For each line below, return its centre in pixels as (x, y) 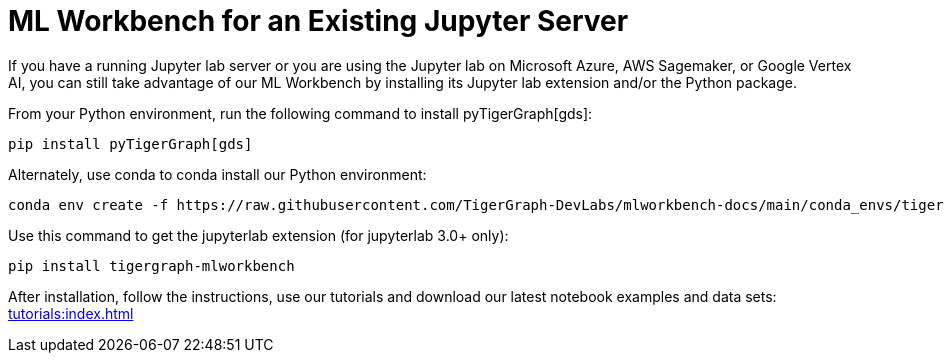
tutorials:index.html (71, 313)
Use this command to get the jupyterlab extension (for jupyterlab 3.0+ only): (258, 235)
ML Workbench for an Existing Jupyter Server (318, 21)
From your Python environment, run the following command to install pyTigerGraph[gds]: (300, 113)
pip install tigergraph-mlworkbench (151, 265)
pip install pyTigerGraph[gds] (130, 143)
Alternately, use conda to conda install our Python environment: (217, 174)
